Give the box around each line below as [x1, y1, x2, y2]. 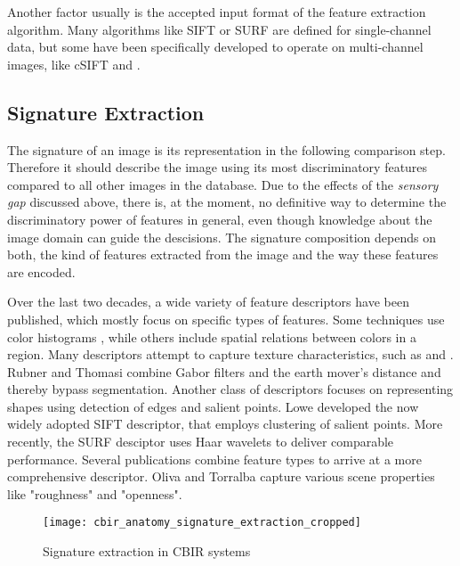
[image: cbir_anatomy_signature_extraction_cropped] [43, 516, 361, 529]
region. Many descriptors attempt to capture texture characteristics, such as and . [7, 345, 454, 364]
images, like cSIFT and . [7, 54, 141, 73]
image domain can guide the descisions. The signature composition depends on [7, 227, 436, 246]
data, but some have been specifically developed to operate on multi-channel [7, 37, 424, 56]
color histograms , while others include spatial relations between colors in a [7, 327, 416, 346]
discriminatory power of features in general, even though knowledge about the [7, 209, 432, 228]
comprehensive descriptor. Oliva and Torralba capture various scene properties [7, 467, 435, 486]
